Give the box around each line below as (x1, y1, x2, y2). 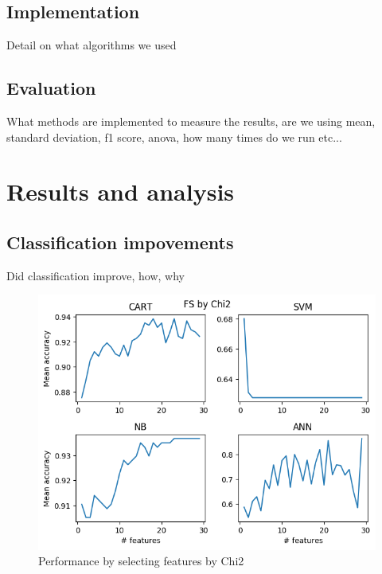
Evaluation (6, 76, 96, 100)
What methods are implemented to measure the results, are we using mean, (6, 113, 376, 129)
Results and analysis (6, 175, 235, 208)
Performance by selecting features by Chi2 (38, 553, 244, 569)
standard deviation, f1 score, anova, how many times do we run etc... (6, 128, 342, 145)
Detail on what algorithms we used (6, 37, 177, 53)
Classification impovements (6, 229, 234, 254)
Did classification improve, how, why (6, 267, 185, 283)
